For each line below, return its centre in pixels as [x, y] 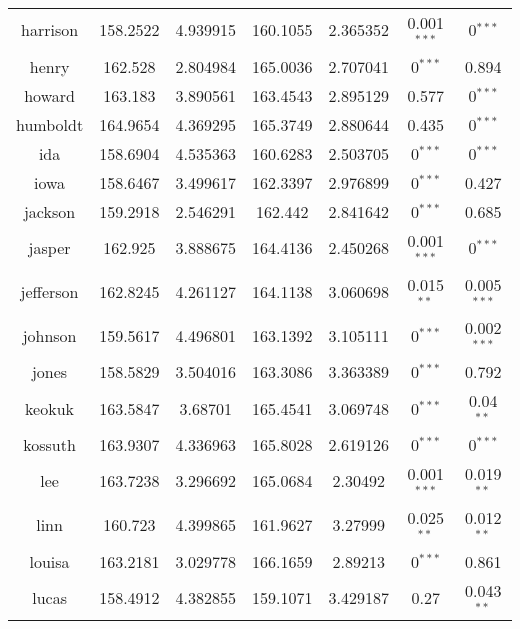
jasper [49, 248]
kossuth [49, 444]
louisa [49, 561]
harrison [50, 30]
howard [49, 95]
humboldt [50, 124]
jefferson [49, 291]
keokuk [50, 408]
